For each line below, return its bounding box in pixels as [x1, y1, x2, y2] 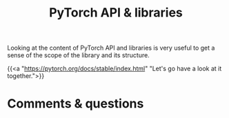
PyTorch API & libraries [49, 5, 183, 21]
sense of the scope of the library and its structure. [7, 51, 150, 59]
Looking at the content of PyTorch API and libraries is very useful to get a [7, 43, 215, 52]
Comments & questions [7, 96, 144, 112]
